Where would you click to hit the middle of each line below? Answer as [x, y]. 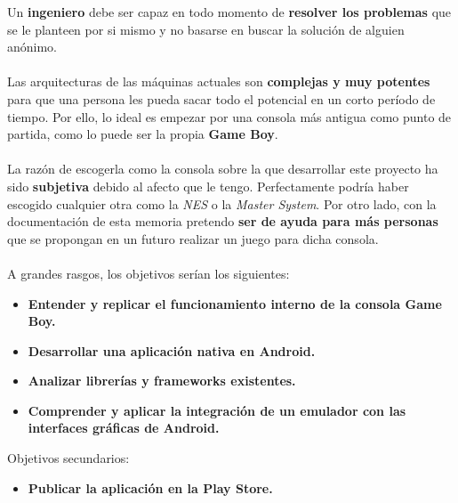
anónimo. [32, 47]
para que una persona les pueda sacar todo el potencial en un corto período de [221, 98]
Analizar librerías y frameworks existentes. [162, 381]
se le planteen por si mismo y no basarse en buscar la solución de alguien [206, 29]
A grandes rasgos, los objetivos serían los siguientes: [149, 273]
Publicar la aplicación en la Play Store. [150, 487]
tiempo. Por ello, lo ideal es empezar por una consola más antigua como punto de [229, 116]
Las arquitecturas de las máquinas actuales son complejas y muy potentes [219, 81]
